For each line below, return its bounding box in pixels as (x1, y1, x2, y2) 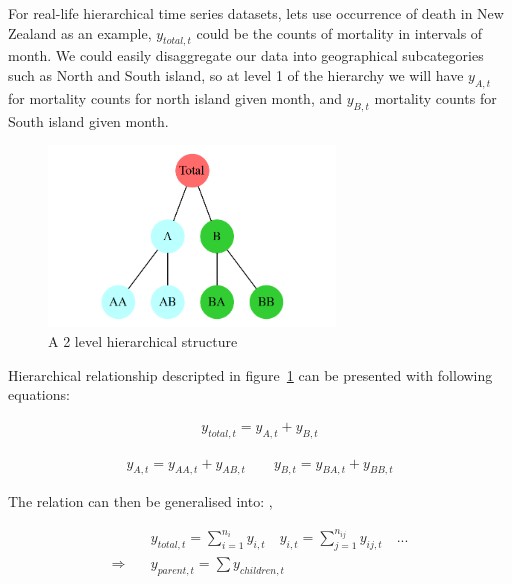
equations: (8, 384, 70, 405)
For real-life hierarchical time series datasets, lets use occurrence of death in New (8, 3, 504, 23)
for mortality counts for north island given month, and (8, 87, 343, 108)
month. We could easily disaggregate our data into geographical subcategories (8, 45, 484, 66)
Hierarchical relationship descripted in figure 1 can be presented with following (8, 364, 493, 385)
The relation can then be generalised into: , (8, 491, 273, 512)
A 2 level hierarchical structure (48, 330, 238, 351)
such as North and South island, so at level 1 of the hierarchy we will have (8, 64, 464, 85)
